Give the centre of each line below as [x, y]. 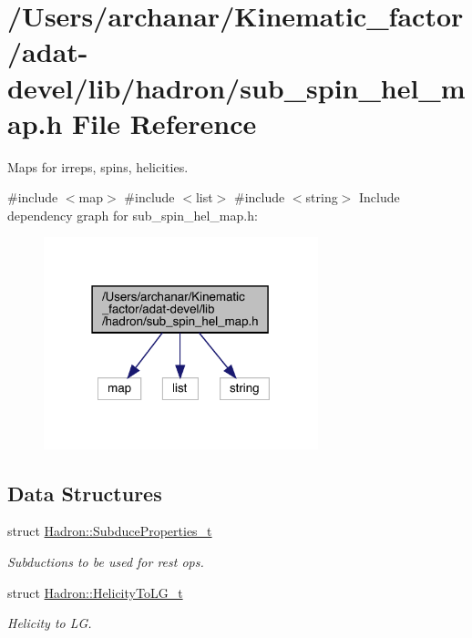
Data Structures [85, 493]
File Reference [164, 123]
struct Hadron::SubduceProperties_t [110, 531]
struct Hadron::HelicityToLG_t [95, 592]
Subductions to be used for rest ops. [106, 562]
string [322, 197]
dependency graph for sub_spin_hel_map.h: [133, 215]
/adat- [48, 51]
